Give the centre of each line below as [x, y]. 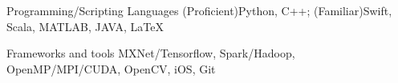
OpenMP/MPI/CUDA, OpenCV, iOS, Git [111, 68]
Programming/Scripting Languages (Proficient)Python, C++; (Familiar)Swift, [199, 10]
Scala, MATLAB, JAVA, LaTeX [85, 26]
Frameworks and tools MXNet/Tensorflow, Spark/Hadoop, [151, 53]
